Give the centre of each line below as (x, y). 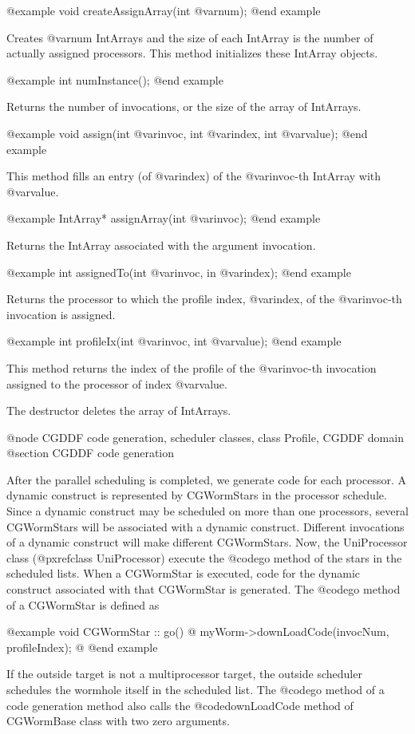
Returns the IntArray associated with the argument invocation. (161, 245)
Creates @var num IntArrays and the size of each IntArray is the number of (190, 37)
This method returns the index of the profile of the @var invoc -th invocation (192, 367)
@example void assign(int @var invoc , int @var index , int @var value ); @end (187, 133)
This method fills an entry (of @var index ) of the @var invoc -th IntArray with (194, 176)
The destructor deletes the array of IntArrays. (119, 410)
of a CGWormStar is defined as (83, 604)
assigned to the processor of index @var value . (117, 383)
